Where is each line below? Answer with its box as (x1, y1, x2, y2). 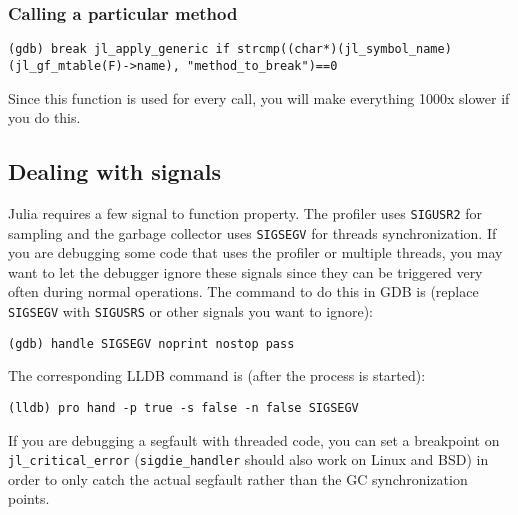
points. (8, 488, 50, 509)
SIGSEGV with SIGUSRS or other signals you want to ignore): (8, 301, 373, 322)
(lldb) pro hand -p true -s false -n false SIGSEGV (8, 400, 359, 415)
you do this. (8, 107, 81, 128)
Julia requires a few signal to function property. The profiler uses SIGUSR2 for (8, 202, 483, 223)
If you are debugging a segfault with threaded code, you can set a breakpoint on (8, 429, 500, 450)
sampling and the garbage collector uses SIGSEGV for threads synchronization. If (8, 222, 497, 243)
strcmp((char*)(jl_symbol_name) (237, 42, 452, 57)
